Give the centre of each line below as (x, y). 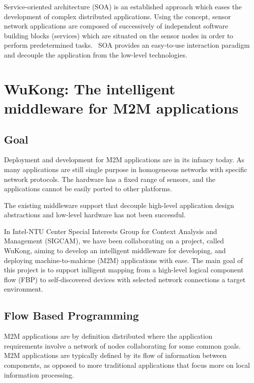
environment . (24, 289)
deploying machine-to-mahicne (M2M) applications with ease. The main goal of (124, 260)
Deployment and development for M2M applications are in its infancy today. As (124, 160)
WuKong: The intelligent (90, 88)
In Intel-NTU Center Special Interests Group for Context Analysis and (111, 231)
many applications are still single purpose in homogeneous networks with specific (126, 169)
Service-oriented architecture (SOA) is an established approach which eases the (123, 6)
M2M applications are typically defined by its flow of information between (115, 355)
